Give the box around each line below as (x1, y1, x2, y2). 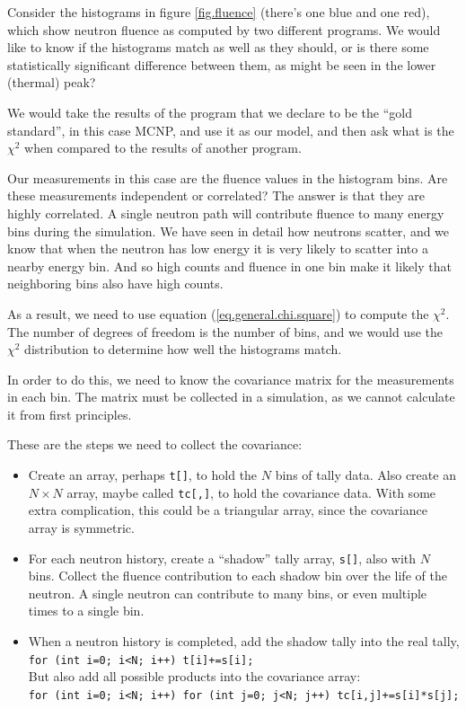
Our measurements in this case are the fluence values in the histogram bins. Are (7, 168, 448, 187)
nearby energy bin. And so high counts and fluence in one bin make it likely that (7, 256, 452, 275)
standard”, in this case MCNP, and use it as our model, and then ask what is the (7, 120, 454, 139)
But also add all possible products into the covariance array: (28, 667, 361, 686)
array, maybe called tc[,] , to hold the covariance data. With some (66, 483, 436, 501)
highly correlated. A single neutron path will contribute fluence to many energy (7, 203, 444, 222)
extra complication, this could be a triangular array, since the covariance (28, 501, 427, 519)
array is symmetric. (28, 518, 135, 536)
